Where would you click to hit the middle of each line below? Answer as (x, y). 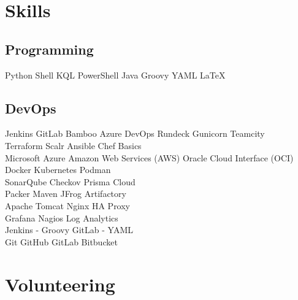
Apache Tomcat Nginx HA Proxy (68, 205)
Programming (49, 49)
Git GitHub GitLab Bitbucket (61, 241)
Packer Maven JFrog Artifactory (66, 194)
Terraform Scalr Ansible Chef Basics (73, 145)
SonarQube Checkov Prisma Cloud (70, 181)
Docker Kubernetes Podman (58, 170)
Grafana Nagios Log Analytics (62, 217)
